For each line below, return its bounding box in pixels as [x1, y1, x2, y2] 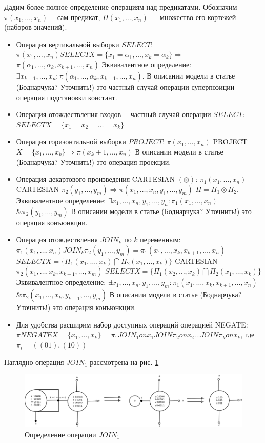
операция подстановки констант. [16, 91, 117, 102]
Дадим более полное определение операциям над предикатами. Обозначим [4, 2, 237, 12]
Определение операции [25, 429, 96, 439]
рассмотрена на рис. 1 [90, 356, 159, 367]
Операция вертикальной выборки [16, 38, 119, 49]
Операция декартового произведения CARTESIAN [16, 174, 175, 184]
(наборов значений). [4, 22, 67, 32]
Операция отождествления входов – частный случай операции [16, 109, 211, 120]
